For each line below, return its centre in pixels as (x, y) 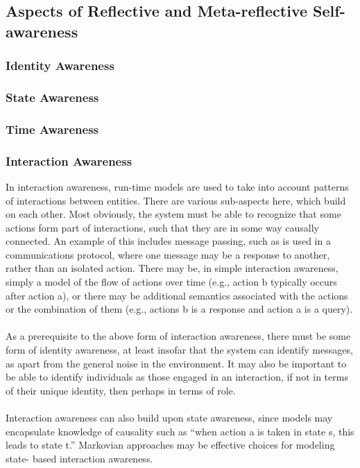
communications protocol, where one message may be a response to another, (168, 254)
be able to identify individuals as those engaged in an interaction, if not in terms (177, 377)
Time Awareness (52, 129)
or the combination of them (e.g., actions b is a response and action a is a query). (179, 309)
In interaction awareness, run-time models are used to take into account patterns (177, 186)
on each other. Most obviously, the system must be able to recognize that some (173, 214)
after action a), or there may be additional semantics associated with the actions (177, 295)
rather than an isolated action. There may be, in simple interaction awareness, (172, 268)
